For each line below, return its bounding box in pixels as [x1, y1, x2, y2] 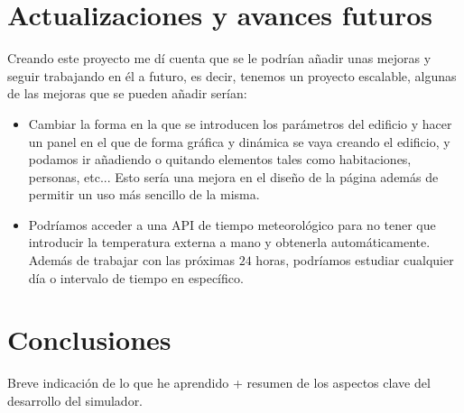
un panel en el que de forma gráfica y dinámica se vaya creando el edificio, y [28, 132, 450, 151]
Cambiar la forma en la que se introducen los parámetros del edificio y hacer [28, 114, 452, 133]
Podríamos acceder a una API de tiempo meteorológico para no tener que [28, 215, 436, 234]
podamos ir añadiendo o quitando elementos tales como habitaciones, [28, 150, 412, 169]
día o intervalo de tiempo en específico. [28, 268, 244, 287]
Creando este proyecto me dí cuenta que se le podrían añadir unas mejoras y [7, 49, 432, 68]
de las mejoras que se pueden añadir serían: [7, 84, 247, 103]
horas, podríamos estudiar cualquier [255, 251, 454, 270]
